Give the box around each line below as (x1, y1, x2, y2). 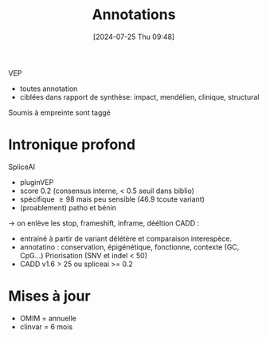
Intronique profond (8, 136, 136, 154)
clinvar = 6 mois (19, 321, 73, 332)
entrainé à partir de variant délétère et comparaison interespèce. (19, 234, 233, 243)
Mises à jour (8, 287, 91, 305)
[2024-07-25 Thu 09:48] (92, 32, 175, 41)
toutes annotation (19, 84, 78, 93)
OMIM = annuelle (19, 313, 77, 323)
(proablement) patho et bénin (19, 202, 117, 212)
